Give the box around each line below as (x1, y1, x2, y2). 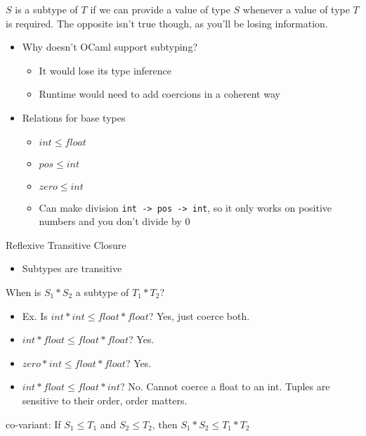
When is (6, 285, 41, 299)
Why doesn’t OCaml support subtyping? (22, 39, 197, 54)
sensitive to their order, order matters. (22, 392, 188, 407)
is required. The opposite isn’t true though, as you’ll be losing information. (6, 15, 328, 30)
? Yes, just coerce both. (148, 308, 250, 323)
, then (152, 416, 178, 431)
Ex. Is (22, 308, 48, 323)
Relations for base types (22, 110, 126, 124)
